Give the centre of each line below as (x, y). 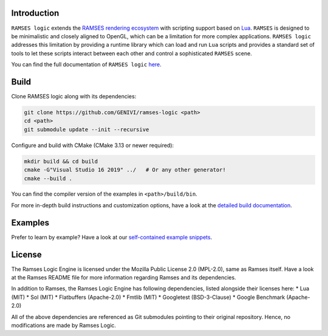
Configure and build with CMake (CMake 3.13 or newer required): (93, 145)
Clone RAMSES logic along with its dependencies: (74, 96)
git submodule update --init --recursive (87, 129)
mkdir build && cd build (61, 161)
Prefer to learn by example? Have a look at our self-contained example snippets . (112, 237)
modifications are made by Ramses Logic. (64, 326)
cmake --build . (48, 178)
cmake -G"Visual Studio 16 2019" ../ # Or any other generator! (125, 170)
